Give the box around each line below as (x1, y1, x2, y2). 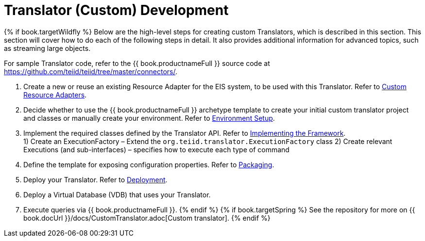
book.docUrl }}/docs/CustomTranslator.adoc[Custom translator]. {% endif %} (23, 213, 271, 222)
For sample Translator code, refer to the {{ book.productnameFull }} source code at (4, 59, 270, 67)
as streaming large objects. (4, 44, 91, 52)
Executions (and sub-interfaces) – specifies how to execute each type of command (23, 145, 289, 154)
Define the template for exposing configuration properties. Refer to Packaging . (23, 160, 274, 169)
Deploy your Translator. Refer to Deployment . (23, 175, 168, 184)
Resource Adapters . (23, 90, 87, 99)
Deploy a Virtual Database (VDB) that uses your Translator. (23, 190, 211, 199)
